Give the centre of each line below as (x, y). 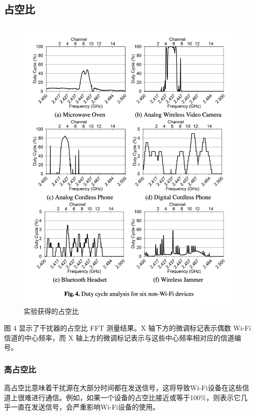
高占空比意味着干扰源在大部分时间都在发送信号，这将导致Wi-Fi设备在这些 (123, 387)
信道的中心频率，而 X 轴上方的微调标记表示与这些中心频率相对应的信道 (119, 337)
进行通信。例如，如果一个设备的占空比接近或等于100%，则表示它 (136, 397)
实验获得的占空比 (51, 311)
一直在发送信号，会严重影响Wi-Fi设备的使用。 (85, 407)
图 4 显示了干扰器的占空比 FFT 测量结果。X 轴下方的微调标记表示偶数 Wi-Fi (127, 327)
